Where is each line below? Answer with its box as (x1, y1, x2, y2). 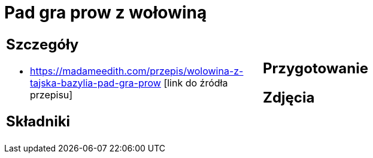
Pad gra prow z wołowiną (4, 2, 207, 23)
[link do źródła (163, 76, 228, 89)
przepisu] (30, 88, 73, 101)
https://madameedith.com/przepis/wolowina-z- (30, 64, 244, 77)
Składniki (6, 112, 71, 130)
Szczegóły (6, 35, 79, 53)
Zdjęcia (263, 88, 315, 106)
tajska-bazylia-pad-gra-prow (30, 76, 161, 89)
